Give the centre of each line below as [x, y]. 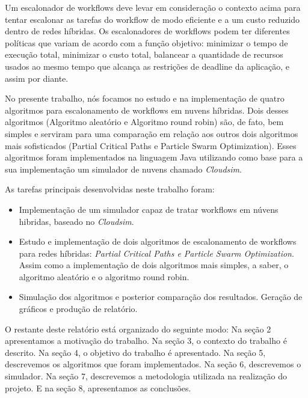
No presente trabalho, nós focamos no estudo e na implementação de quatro [145, 98]
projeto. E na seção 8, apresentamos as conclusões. [98, 387]
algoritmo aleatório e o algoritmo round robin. [104, 276]
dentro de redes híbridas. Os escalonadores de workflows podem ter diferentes [147, 31]
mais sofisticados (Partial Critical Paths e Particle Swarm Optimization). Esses [151, 145]
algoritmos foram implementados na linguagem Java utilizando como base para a [154, 157]
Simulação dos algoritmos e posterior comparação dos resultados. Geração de [161, 297]
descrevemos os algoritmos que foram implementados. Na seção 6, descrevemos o [153, 364]
